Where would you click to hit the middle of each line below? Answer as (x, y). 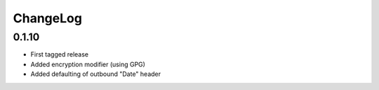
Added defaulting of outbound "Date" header (96, 74)
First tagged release (60, 54)
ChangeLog (47, 18)
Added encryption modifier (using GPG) (88, 64)
